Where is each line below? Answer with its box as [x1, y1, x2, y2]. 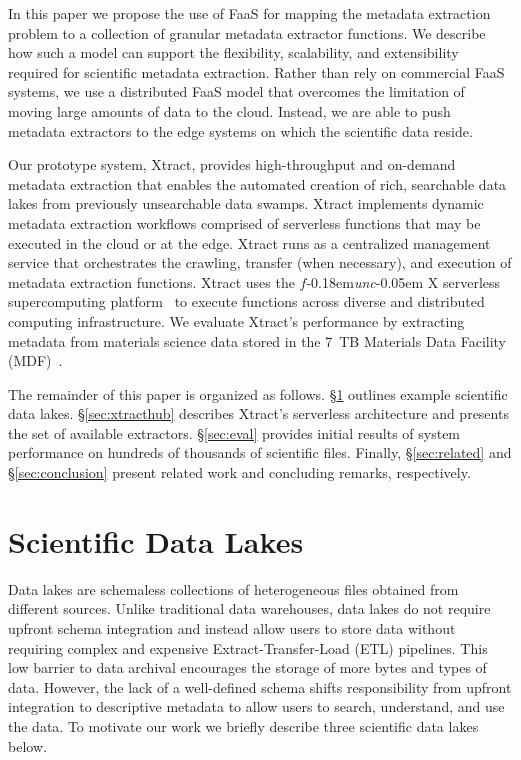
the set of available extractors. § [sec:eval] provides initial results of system [8, 422, 461, 443]
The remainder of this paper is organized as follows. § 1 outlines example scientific [8, 383, 508, 404]
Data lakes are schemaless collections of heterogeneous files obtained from [8, 578, 459, 599]
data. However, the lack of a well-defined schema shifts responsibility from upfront [8, 676, 512, 697]
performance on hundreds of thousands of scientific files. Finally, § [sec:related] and [8, 442, 512, 463]
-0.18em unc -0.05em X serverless [306, 271, 501, 292]
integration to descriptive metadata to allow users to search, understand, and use [8, 696, 505, 717]
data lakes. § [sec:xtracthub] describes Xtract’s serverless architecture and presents [8, 403, 509, 424]
